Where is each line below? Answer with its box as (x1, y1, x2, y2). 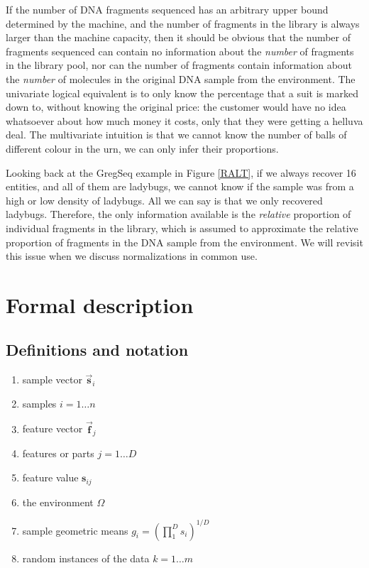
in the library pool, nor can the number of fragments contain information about (6, 58, 353, 72)
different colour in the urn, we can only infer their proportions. (6, 141, 279, 155)
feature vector (22, 421, 83, 436)
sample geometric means (22, 523, 128, 537)
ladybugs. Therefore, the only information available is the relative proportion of (6, 207, 351, 222)
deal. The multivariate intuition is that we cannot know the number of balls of (6, 127, 347, 142)
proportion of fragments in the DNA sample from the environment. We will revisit (6, 234, 363, 249)
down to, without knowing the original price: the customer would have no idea (6, 99, 346, 114)
